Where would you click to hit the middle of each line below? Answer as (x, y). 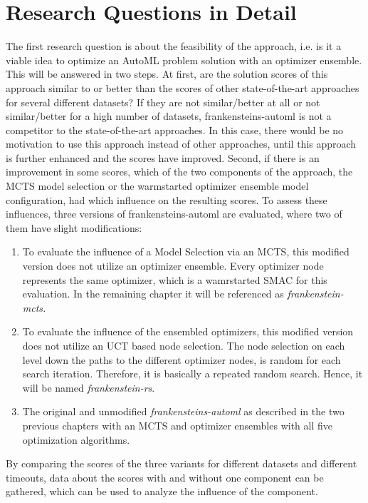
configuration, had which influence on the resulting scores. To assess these (167, 199)
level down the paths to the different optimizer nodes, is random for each (182, 359)
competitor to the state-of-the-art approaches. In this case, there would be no (175, 129)
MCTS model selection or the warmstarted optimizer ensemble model (157, 186)
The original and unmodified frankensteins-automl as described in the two (183, 411)
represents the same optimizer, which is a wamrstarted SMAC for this (175, 279)
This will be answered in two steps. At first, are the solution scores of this (167, 74)
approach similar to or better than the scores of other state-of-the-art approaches (183, 87)
